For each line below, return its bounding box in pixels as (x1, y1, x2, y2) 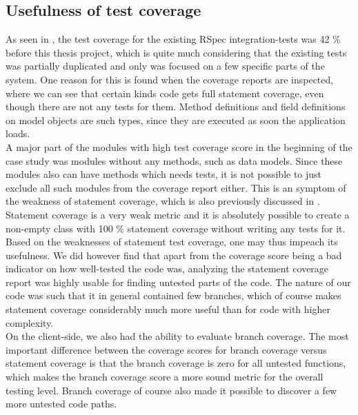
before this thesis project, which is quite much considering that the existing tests (6, 45, 347, 59)
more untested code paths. (6, 396, 117, 411)
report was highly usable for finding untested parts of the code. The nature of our (6, 274, 351, 289)
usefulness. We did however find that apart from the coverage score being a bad (6, 247, 342, 262)
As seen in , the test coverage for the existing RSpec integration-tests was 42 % (6, 32, 341, 46)
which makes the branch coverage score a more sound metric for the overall (6, 370, 324, 384)
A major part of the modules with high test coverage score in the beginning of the (6, 139, 352, 154)
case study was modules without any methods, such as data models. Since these (6, 153, 343, 168)
